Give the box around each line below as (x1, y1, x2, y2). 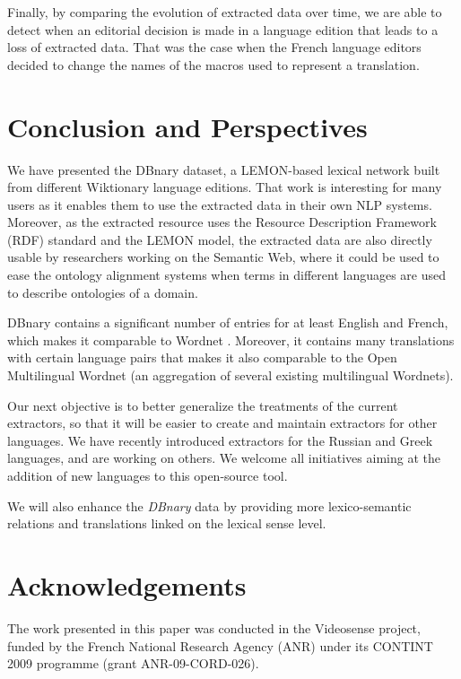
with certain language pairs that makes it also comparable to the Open (7, 348, 397, 367)
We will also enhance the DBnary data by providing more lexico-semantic (7, 496, 412, 515)
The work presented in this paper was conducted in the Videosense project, (7, 618, 421, 637)
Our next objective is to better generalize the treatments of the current (7, 396, 398, 414)
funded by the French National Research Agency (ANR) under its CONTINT (7, 636, 433, 655)
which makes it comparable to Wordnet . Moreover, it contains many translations (7, 330, 455, 349)
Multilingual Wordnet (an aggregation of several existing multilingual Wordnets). (7, 366, 454, 385)
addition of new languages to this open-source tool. (7, 466, 288, 484)
